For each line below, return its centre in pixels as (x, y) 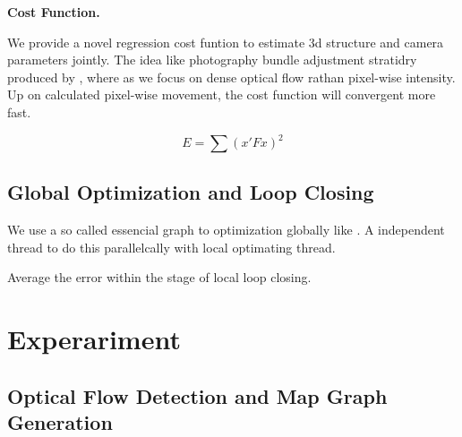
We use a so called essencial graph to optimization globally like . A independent (226, 230)
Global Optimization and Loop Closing (191, 192)
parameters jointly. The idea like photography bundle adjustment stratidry (212, 60)
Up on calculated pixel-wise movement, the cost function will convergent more (222, 94)
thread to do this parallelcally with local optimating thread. (171, 247)
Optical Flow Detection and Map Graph (197, 395)
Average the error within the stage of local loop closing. (159, 277)
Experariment (94, 339)
